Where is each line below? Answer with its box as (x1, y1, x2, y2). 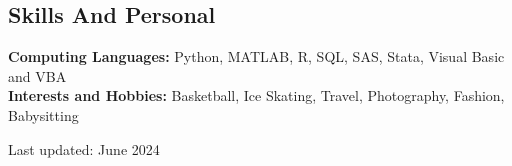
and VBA (8, 65, 67, 86)
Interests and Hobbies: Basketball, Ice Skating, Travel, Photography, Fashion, (8, 85, 505, 106)
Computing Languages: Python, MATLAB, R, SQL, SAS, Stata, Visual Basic (8, 46, 505, 67)
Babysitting (8, 104, 79, 125)
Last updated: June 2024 (8, 138, 160, 159)
